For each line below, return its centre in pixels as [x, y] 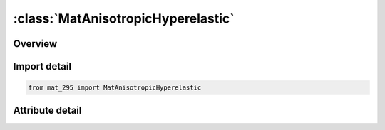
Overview [35, 44]
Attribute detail [47, 110]
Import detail [42, 66]
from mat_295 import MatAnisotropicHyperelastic [115, 88]
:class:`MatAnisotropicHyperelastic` [124, 18]
